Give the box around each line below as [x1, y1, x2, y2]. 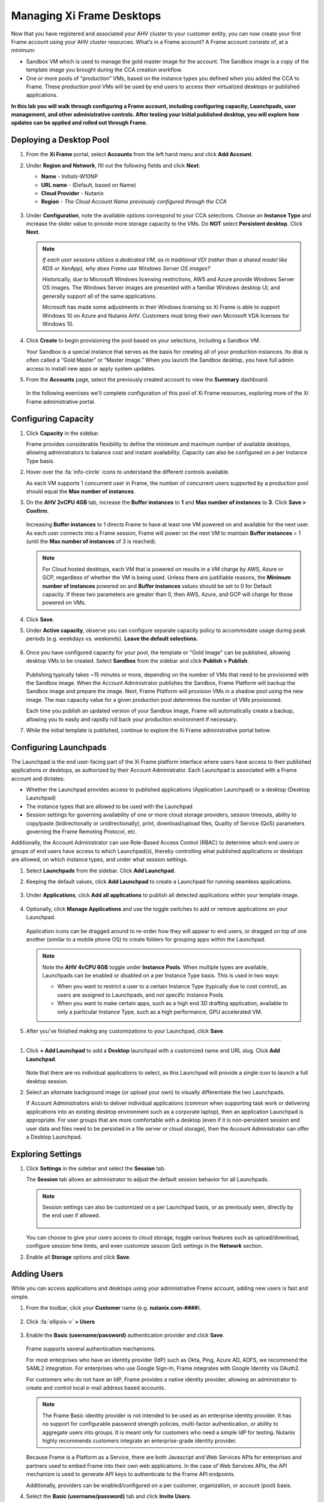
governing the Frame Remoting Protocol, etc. [26, 828, 137, 835]
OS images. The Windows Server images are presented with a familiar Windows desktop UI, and [42, 284, 280, 291]
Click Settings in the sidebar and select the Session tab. [26, 1164, 166, 1172]
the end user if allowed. [42, 1212, 101, 1219]
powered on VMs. [42, 599, 86, 606]
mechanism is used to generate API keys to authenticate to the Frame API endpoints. [26, 1471, 235, 1478]
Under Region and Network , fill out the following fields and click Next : [26, 162, 200, 169]
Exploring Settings [11, 1149, 82, 1159]
